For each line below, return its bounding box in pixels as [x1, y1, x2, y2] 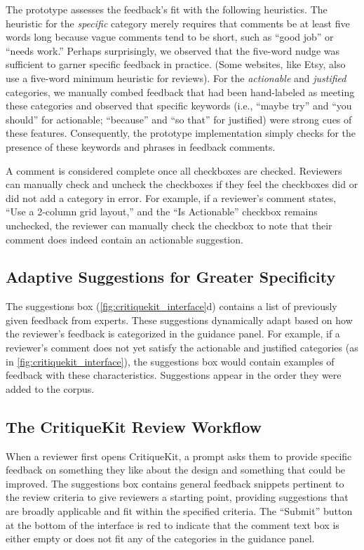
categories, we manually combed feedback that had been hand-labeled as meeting [6, 84, 355, 99]
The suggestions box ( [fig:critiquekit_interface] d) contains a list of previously [6, 299, 337, 314]
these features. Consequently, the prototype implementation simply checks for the [6, 126, 356, 140]
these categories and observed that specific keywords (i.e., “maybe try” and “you [6, 98, 352, 113]
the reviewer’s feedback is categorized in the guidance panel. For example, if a [6, 326, 340, 341]
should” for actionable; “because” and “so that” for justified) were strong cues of [6, 112, 352, 126]
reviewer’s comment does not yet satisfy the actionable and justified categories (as [6, 340, 358, 355]
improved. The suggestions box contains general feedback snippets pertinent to [6, 476, 344, 490]
